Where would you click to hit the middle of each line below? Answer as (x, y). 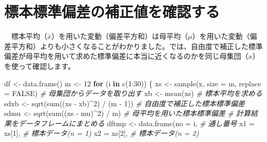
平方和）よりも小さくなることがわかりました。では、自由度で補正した (130, 46)
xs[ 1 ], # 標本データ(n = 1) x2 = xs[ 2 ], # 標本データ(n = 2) (102, 133)
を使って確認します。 (40, 66)
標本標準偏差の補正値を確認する (112, 11)
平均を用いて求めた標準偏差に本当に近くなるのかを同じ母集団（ (140, 56)
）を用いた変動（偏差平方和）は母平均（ (120, 36)
